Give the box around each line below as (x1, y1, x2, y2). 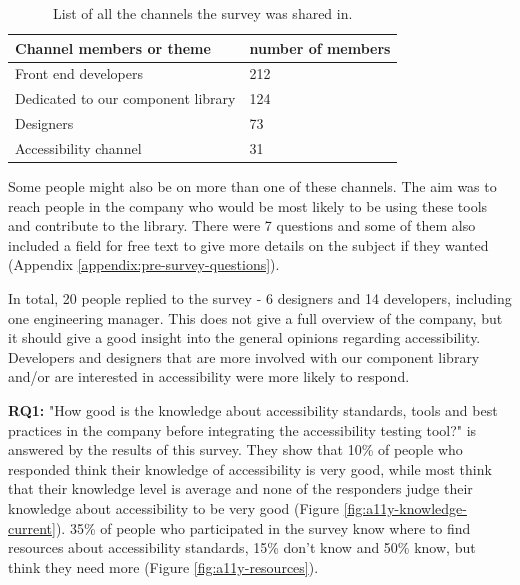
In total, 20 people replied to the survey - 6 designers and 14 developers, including (8, 288, 512, 309)
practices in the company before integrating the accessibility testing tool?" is (8, 419, 477, 440)
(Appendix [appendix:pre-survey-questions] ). (8, 254, 280, 275)
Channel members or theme (15, 37, 211, 58)
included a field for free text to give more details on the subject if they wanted (8, 234, 489, 255)
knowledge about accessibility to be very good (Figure (8, 497, 339, 518)
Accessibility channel (15, 137, 142, 158)
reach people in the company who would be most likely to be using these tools (8, 195, 488, 216)
